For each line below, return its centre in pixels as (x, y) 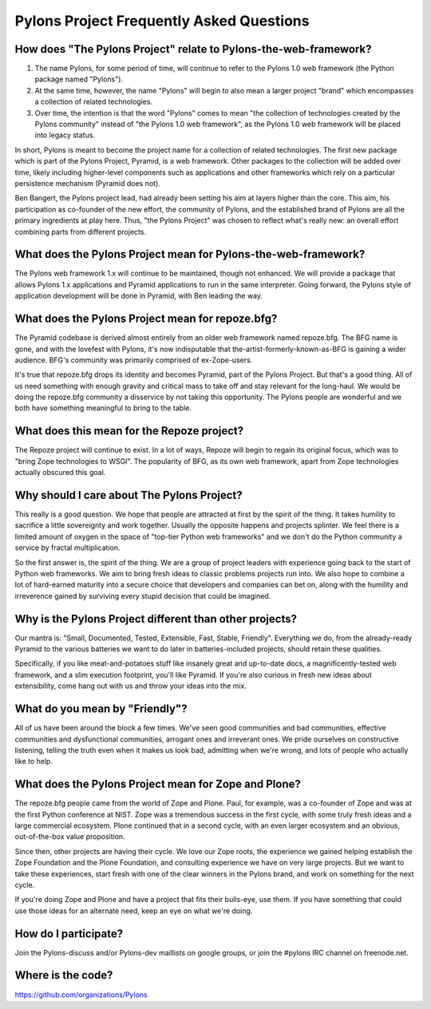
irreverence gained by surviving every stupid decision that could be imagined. (143, 596)
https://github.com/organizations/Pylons (81, 995)
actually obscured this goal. (60, 473)
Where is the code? (64, 975)
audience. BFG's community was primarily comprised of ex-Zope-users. (134, 360)
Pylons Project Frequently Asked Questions (162, 21)
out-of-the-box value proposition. (70, 837)
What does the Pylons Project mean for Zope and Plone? (158, 784)
